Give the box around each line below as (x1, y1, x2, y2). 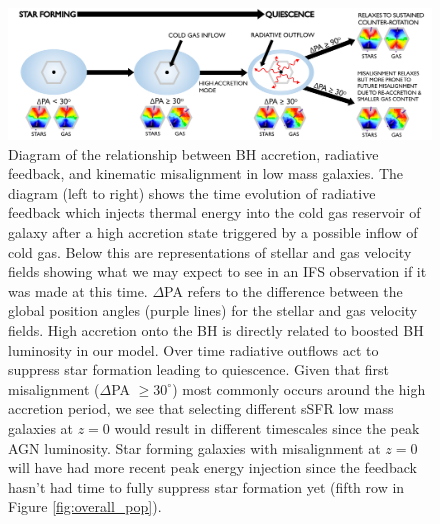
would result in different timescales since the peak (114, 417, 420, 438)
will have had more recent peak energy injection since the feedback (8, 457, 417, 478)
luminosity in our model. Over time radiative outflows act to (8, 339, 379, 360)
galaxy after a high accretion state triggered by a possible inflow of (8, 222, 418, 243)
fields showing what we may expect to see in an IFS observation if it (8, 261, 427, 282)
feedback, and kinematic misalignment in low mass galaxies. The (8, 163, 403, 184)
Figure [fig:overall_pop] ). (8, 496, 162, 517)
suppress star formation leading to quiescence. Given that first (8, 359, 390, 380)
